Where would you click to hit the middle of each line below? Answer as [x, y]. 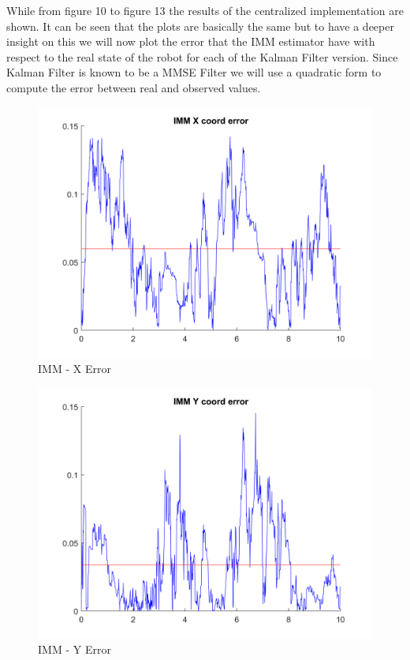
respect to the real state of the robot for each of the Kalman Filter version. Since [202, 56]
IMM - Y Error [75, 649]
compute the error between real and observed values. [134, 87]
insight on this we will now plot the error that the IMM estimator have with [191, 41]
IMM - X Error [75, 369]
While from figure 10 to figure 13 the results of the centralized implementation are [205, 10]
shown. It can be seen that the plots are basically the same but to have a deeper [200, 26]
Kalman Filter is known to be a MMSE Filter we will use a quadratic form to [194, 72]
